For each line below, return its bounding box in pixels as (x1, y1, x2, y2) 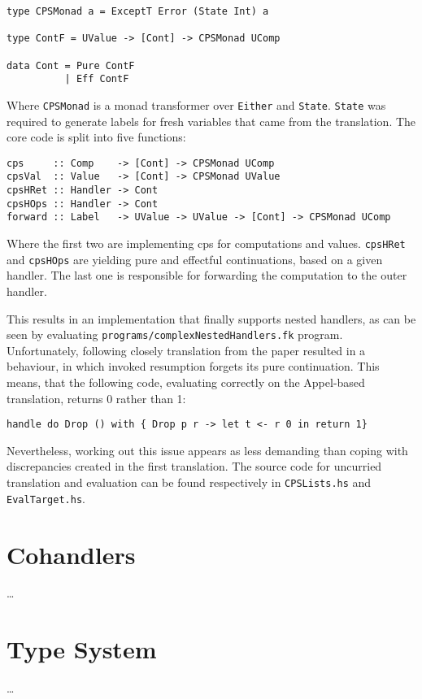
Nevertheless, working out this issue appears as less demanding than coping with (7, 441, 408, 458)
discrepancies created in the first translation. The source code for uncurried (7, 458, 382, 475)
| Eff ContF (64, 73, 129, 85)
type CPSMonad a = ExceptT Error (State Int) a (7, 6, 269, 17)
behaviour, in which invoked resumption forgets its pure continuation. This (7, 358, 380, 375)
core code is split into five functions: (7, 128, 186, 145)
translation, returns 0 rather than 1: (7, 389, 186, 406)
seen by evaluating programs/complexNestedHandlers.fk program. (7, 326, 343, 343)
